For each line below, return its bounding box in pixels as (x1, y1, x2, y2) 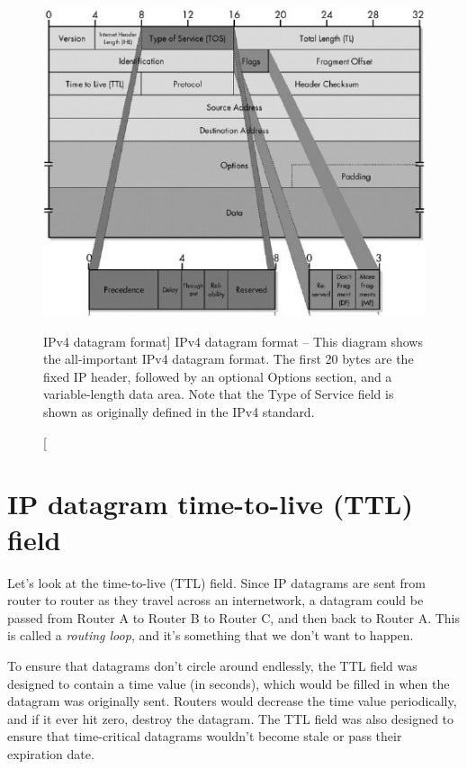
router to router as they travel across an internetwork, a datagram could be (7, 591, 424, 610)
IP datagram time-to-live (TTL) (7, 485, 413, 522)
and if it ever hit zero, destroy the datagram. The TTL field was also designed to (7, 709, 454, 728)
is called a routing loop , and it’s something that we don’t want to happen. (7, 626, 414, 645)
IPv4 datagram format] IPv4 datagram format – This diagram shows (43, 331, 423, 350)
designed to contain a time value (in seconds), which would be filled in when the (7, 674, 450, 692)
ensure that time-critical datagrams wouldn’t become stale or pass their (7, 727, 402, 746)
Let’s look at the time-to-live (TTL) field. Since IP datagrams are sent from (7, 573, 426, 592)
